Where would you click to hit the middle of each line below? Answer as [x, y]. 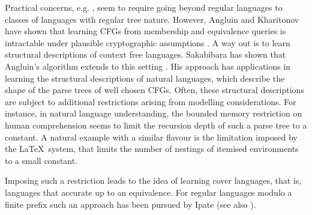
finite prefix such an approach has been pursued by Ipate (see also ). [130, 204]
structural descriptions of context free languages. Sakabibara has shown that [145, 54]
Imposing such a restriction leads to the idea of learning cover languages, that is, [153, 180]
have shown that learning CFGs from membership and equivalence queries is [145, 31]
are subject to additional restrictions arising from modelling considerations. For [151, 101]
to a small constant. [41, 160]
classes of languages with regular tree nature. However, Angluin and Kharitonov [152, 19]
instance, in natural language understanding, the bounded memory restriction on [154, 113]
